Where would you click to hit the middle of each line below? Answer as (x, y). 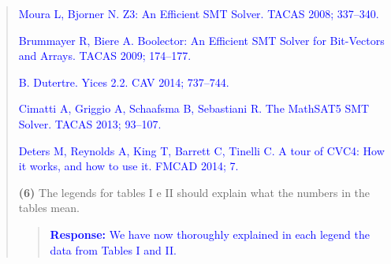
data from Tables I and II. (113, 249)
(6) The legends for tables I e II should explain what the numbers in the (194, 192)
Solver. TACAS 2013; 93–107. (90, 123)
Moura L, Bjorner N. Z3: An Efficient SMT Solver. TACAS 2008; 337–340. (199, 13)
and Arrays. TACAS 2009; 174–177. (105, 56)
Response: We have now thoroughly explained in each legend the (210, 234)
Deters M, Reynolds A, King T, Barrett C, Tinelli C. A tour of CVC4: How (201, 150)
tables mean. (49, 208)
